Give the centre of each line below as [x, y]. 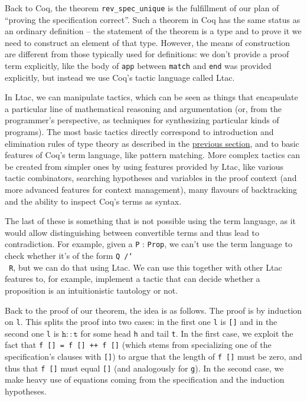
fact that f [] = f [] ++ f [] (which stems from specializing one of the [138, 345]
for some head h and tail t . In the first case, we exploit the [187, 333]
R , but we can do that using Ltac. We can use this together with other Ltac [146, 267]
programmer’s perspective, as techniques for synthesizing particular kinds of [142, 120]
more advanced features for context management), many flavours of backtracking [151, 190]
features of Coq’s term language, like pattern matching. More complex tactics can [153, 155]
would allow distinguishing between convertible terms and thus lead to [132, 232]
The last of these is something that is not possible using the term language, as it [151, 221]
